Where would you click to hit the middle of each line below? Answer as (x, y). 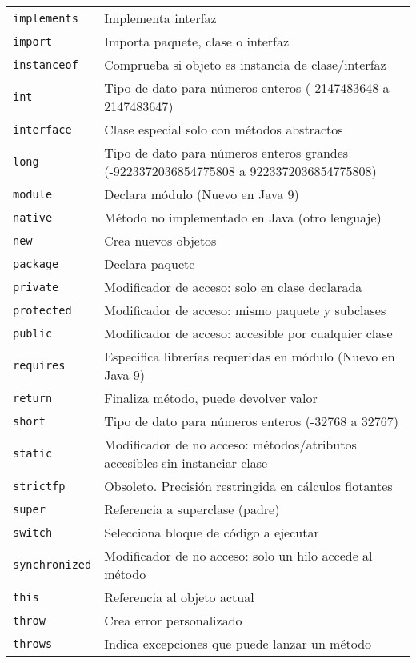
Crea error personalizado (173, 620)
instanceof (46, 64)
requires (39, 365)
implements (46, 18)
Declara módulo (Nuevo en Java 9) (202, 194)
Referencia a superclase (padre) (192, 509)
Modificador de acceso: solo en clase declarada (233, 287)
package (36, 264)
